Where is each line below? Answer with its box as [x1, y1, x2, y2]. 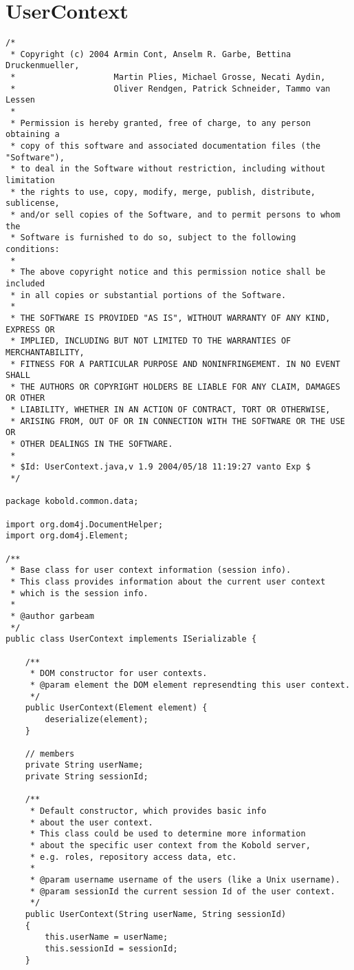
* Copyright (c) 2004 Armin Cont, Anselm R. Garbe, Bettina [10, 49, 291, 59]
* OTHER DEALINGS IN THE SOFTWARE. [10, 439, 173, 450]
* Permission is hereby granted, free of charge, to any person [10, 118, 311, 128]
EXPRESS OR [5, 324, 55, 335]
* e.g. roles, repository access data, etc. [30, 852, 237, 862]
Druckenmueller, [5, 61, 80, 71]
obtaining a [5, 129, 60, 140]
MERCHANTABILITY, [5, 347, 85, 357]
